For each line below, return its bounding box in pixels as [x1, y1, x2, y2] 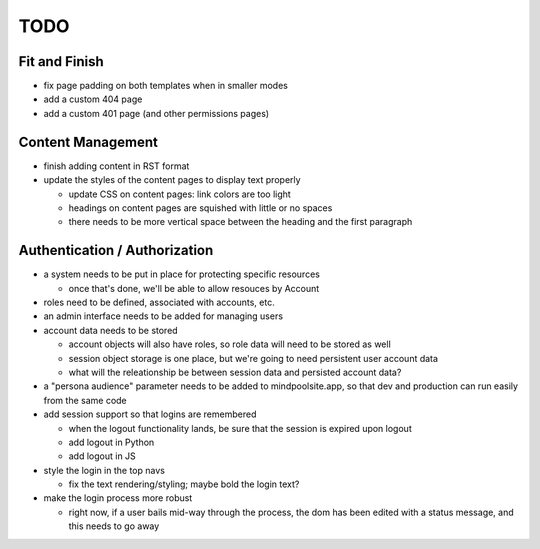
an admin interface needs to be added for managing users [43, 310, 284, 322]
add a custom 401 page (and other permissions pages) [43, 107, 270, 119]
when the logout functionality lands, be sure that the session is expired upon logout [68, 422, 412, 434]
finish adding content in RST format [43, 160, 190, 172]
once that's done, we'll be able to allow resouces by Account [68, 282, 320, 294]
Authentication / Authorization [18, 242, 214, 259]
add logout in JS [68, 450, 137, 462]
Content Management [18, 133, 159, 150]
